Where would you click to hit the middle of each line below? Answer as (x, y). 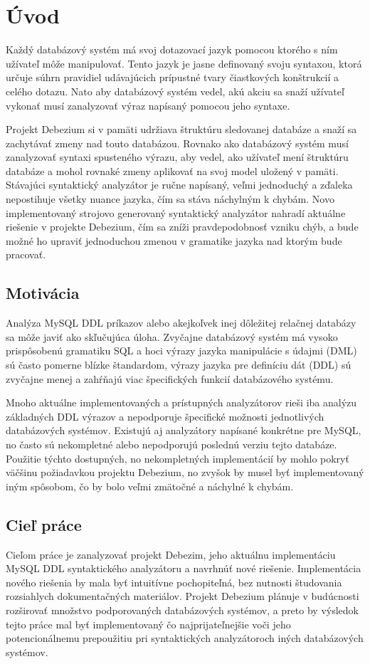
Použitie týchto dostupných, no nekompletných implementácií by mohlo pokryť (178, 458)
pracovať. (26, 254)
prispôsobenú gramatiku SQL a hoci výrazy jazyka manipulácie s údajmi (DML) (181, 351)
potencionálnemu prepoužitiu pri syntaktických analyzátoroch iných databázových (185, 638)
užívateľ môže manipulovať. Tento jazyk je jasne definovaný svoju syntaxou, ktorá (184, 63)
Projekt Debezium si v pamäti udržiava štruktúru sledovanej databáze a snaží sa (181, 129)
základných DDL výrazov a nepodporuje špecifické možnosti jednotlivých (165, 416)
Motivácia (43, 293)
